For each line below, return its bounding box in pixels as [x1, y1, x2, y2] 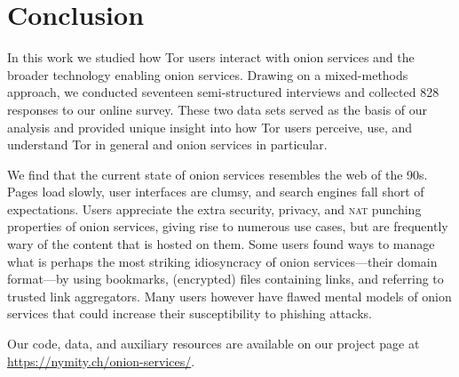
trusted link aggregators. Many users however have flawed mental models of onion [7, 286, 452, 305]
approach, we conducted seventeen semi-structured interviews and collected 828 [7, 83, 439, 101]
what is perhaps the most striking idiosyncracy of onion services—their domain [7, 252, 438, 270]
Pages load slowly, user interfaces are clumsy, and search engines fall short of [7, 182, 424, 201]
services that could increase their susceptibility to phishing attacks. [7, 304, 372, 323]
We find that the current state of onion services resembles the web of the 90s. [7, 164, 428, 183]
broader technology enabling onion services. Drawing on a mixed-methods [7, 65, 408, 84]
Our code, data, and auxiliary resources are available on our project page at [7, 334, 420, 353]
